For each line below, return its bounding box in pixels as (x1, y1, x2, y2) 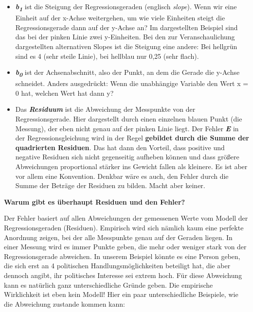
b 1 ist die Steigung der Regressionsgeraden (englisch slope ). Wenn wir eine (15, 1, 237, 13)
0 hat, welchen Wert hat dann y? (15, 87, 114, 98)
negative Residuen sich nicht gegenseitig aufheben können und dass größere (15, 152, 239, 162)
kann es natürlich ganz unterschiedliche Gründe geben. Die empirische (4, 279, 213, 290)
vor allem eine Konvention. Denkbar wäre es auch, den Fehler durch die (15, 171, 229, 181)
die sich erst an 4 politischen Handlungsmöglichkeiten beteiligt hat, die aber (4, 260, 231, 271)
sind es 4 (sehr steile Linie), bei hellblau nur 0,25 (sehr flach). (15, 51, 199, 61)
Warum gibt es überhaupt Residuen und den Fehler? (4, 196, 185, 207)
